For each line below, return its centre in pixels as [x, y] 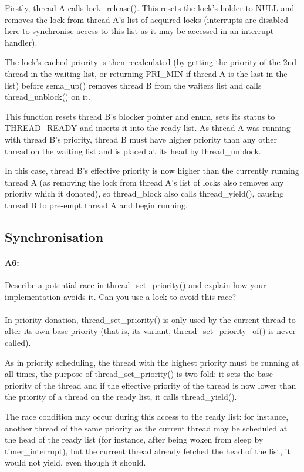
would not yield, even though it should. [75, 462]
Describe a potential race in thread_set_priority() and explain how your [136, 285]
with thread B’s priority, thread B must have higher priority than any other [141, 139]
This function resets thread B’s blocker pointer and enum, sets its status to [140, 116]
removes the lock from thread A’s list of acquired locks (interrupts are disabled [146, 19]
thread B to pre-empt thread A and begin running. [96, 205]
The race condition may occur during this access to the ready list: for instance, [147, 417]
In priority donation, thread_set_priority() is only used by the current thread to [150, 319]
